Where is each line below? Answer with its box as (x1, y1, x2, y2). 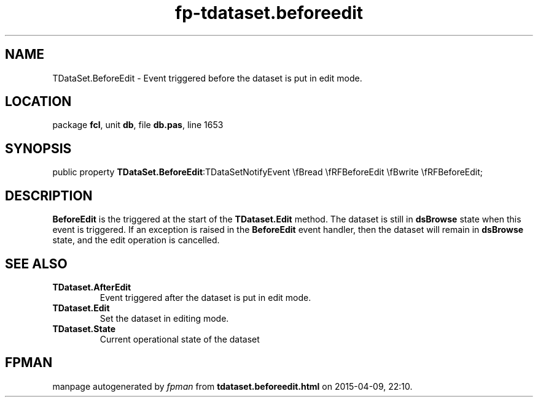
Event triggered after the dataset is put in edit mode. (99, 292, 311, 303)
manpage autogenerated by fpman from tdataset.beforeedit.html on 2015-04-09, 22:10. (52, 381, 413, 392)
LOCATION (5, 94, 72, 110)
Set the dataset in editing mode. (99, 313, 229, 324)
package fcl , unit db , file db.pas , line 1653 (52, 119, 224, 131)
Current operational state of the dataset (99, 333, 260, 344)
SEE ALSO (5, 256, 68, 271)
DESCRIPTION (5, 188, 93, 203)
